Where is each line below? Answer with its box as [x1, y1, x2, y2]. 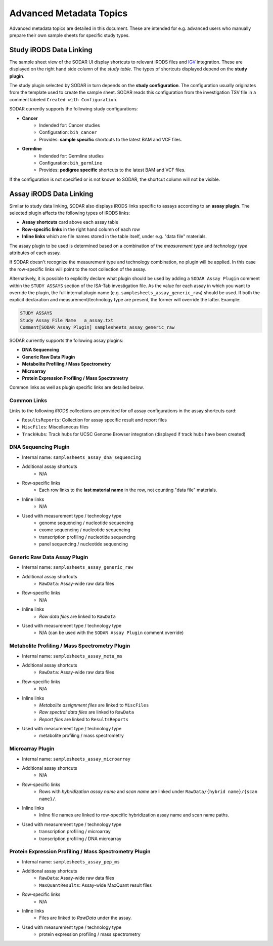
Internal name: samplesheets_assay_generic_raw [22, 564, 133, 570]
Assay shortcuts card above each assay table [22, 219, 119, 225]
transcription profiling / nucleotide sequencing [39, 534, 136, 540]
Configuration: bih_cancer [39, 129, 97, 135]
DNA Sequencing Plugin [9, 444, 70, 451]
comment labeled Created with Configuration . [9, 96, 118, 102]
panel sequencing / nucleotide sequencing [39, 541, 128, 547]
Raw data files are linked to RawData [39, 613, 116, 619]
